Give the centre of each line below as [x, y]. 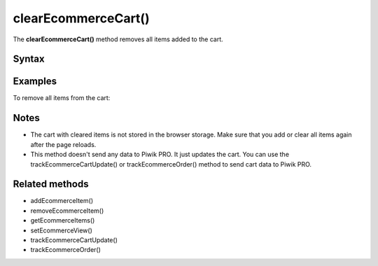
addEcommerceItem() [62, 201]
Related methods [51, 184]
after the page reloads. [63, 144]
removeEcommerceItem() [67, 211]
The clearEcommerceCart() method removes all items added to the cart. [118, 39]
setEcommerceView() [61, 230]
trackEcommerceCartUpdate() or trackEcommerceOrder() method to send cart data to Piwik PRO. [171, 164]
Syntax [29, 59]
